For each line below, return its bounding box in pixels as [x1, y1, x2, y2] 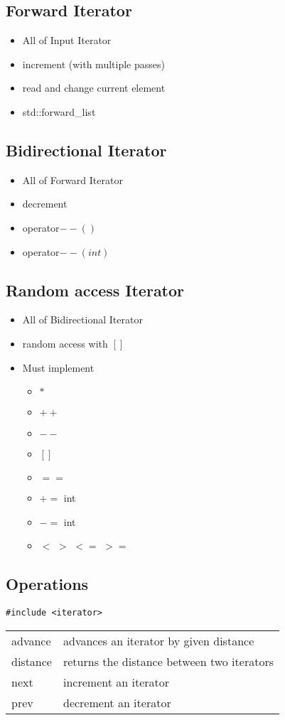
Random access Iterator [6, 279, 185, 301]
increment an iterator [63, 673, 170, 690]
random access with [22, 335, 108, 350]
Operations [6, 573, 89, 595]
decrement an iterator [63, 694, 171, 711]
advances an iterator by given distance [63, 632, 254, 649]
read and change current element [22, 80, 166, 95]
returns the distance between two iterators [63, 652, 274, 670]
